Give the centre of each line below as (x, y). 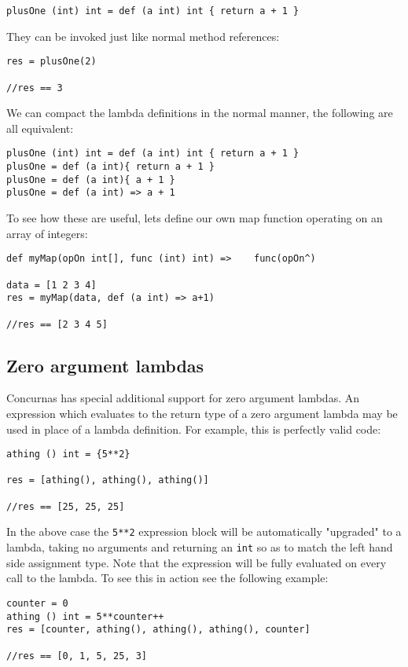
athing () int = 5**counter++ (85, 616)
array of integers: (47, 233)
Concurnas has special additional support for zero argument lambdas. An (183, 398)
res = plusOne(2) (51, 62)
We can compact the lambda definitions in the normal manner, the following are (200, 113)
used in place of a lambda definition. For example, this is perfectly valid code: (194, 429)
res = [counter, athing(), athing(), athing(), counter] (158, 630)
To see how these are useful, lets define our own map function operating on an (195, 218)
